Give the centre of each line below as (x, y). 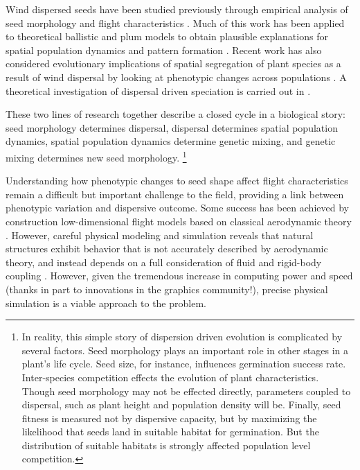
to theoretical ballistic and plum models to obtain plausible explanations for (167, 36)
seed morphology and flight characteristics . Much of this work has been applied (175, 23)
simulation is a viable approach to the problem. (106, 303)
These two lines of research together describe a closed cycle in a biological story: (175, 114)
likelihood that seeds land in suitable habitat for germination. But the (170, 432)
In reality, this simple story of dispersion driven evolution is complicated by (182, 337)
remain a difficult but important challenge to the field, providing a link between (175, 194)
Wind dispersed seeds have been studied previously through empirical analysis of (177, 9)
